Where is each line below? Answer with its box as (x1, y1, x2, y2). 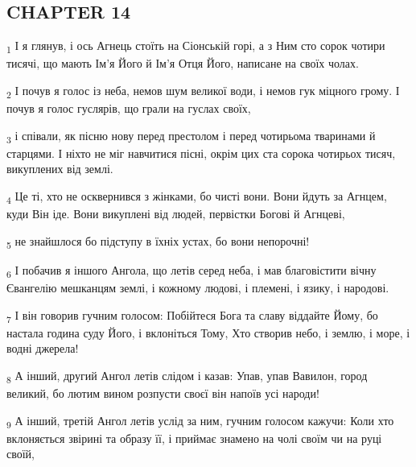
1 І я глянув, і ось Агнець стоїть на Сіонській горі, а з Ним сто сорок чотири (6, 37, 385, 56)
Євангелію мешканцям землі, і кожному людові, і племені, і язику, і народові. (6, 279, 389, 295)
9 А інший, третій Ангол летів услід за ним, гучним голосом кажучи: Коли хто (6, 411, 394, 431)
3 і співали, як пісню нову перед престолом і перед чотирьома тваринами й (6, 126, 376, 146)
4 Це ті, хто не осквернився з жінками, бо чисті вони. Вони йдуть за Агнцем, (6, 187, 387, 206)
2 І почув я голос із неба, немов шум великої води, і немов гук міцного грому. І (6, 81, 400, 101)
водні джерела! (6, 340, 79, 357)
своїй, (6, 445, 35, 462)
